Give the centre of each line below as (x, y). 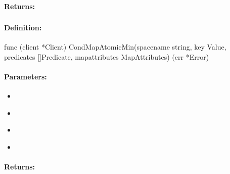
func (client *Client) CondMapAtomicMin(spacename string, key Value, (115, 47)
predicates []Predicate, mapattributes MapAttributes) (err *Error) (107, 56)
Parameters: (26, 77)
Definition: (23, 28)
